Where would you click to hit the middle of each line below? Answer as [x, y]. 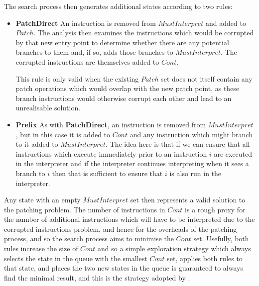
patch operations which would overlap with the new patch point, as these [128, 88]
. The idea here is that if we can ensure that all [178, 144]
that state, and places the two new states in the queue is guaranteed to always [124, 268]
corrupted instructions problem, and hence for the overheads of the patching [121, 229]
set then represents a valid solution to [188, 200]
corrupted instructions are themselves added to [87, 61]
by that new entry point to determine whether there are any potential [122, 42]
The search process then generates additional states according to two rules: [118, 6]
